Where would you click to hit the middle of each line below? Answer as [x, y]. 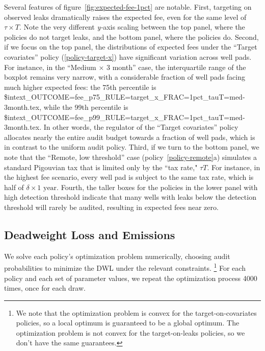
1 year [47, 188]
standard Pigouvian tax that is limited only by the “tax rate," [101, 167]
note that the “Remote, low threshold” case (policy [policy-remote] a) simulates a [130, 157]
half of [14, 187]
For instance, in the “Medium [50, 67]
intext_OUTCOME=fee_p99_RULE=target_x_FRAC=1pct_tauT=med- [126, 117]
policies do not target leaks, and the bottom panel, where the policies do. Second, [131, 37]
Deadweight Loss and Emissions [90, 234]
